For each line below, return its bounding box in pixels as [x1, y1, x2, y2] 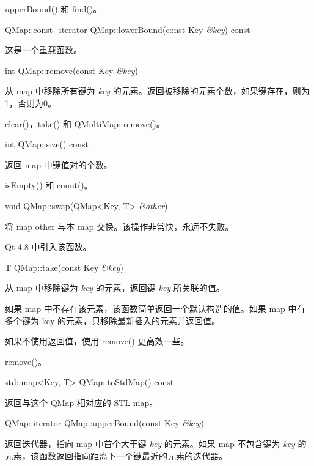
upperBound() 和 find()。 [5, 2, 102, 15]
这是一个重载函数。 [5, 43, 82, 56]
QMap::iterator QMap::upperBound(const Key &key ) [5, 416, 205, 429]
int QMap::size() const [5, 138, 89, 150]
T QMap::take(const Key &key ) [5, 261, 123, 273]
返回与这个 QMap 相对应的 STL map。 [5, 396, 158, 409]
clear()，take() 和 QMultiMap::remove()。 [5, 117, 165, 130]
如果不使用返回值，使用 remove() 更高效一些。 [5, 335, 189, 347]
